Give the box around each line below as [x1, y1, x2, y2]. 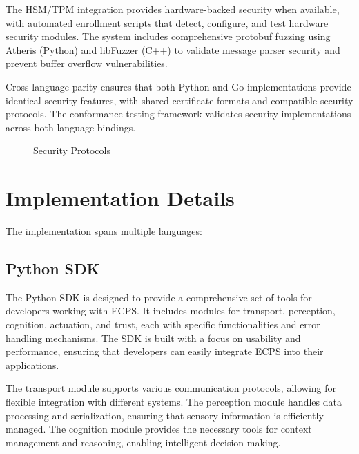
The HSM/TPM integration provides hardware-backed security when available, [6, 2, 340, 16]
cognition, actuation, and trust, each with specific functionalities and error [6, 317, 320, 332]
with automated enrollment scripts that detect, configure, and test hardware [6, 15, 329, 30]
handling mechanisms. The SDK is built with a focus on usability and [6, 330, 301, 345]
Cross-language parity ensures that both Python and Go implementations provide [6, 79, 351, 93]
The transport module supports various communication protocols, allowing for [6, 381, 336, 395]
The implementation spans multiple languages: [6, 224, 202, 238]
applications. [6, 357, 59, 372]
